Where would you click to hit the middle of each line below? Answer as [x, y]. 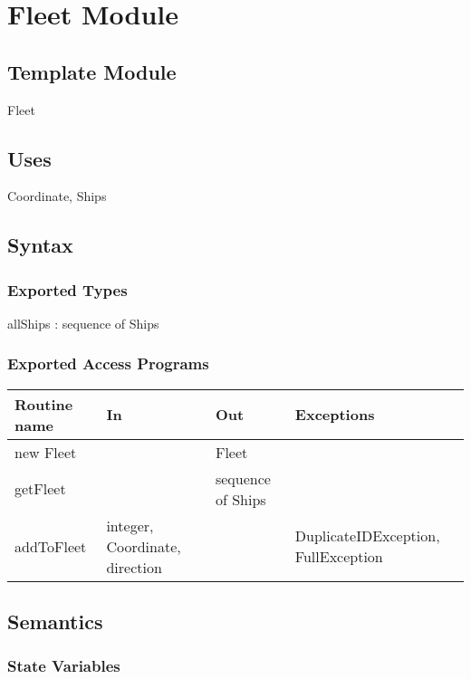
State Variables [64, 666]
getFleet [40, 489]
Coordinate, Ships [57, 196]
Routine [44, 404]
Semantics [55, 622]
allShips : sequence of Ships [83, 323]
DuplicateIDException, [367, 536]
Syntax [40, 245]
